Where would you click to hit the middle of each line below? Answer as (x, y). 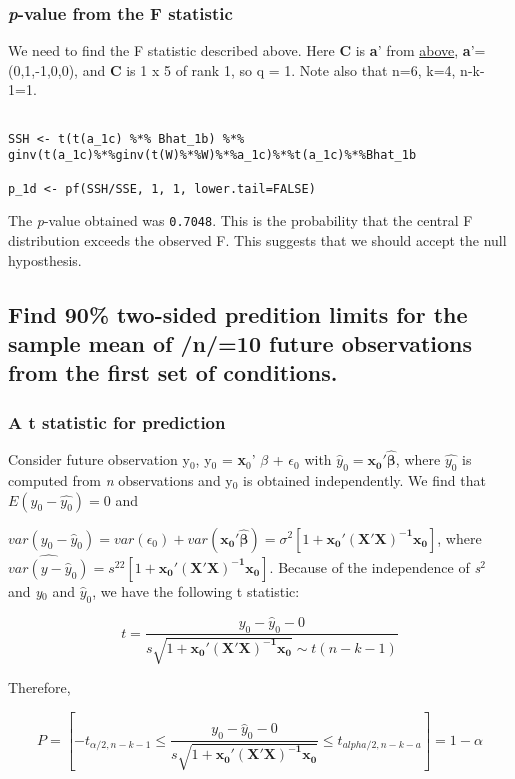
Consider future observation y (99, 459)
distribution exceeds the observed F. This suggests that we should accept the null (257, 239)
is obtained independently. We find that (364, 479)
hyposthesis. (45, 259)
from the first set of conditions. (173, 372)
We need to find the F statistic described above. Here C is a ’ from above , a (239, 50)
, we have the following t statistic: (196, 590)
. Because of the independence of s (375, 566)
